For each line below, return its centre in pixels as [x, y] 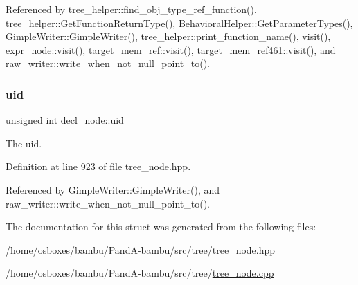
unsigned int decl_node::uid [65, 120]
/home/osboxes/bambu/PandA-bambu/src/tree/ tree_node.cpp [140, 273]
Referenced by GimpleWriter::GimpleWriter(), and [113, 189]
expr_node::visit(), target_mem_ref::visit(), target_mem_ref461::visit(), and [171, 49]
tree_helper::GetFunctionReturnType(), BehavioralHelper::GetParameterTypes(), [179, 22]
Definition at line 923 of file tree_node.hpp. [98, 166]
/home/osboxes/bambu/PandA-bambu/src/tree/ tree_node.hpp [141, 249]
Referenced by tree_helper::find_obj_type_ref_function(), [131, 9]
